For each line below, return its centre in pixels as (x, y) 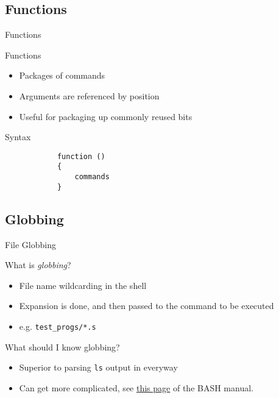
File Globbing (30, 244)
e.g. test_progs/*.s (58, 326)
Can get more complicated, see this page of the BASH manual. (136, 387)
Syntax (18, 137)
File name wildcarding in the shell (83, 285)
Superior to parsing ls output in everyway (98, 367)
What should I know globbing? (62, 346)
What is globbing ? (38, 265)
